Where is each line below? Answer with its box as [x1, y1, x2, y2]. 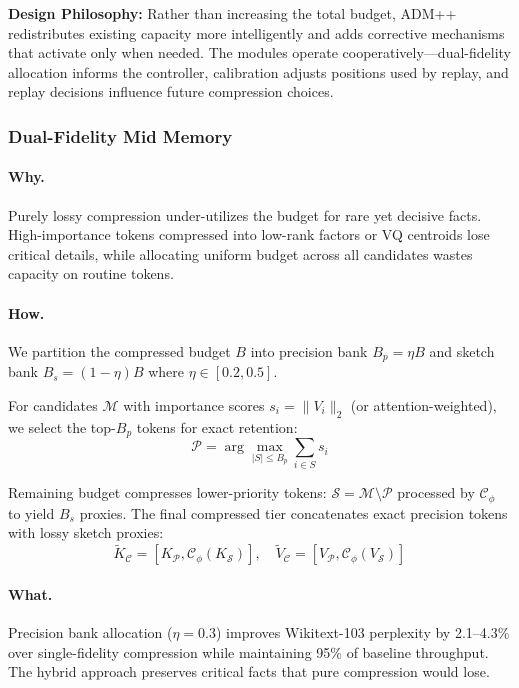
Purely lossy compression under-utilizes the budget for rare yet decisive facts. [8, 204, 482, 225]
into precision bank [250, 340, 368, 361]
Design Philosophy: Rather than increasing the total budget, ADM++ [8, 3, 457, 23]
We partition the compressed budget [8, 340, 231, 361]
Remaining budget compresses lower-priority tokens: [8, 482, 327, 503]
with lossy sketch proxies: [8, 522, 164, 543]
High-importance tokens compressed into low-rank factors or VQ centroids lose [8, 224, 490, 245]
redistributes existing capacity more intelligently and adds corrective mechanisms [8, 22, 505, 43]
